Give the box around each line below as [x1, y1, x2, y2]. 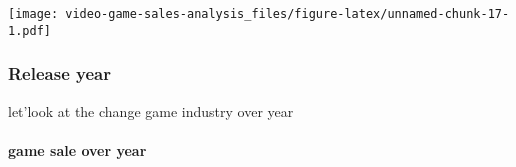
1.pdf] [8, 23, 51, 38]
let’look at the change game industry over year [8, 100, 294, 121]
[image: [8, 7, 59, 21]
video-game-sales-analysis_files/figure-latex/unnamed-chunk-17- [65, 7, 510, 21]
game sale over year [8, 139, 147, 160]
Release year [8, 61, 111, 86]
